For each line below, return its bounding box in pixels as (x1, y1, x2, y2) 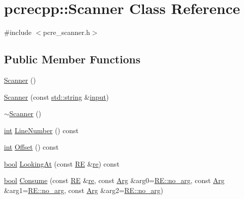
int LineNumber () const (4, 125, 79, 135)
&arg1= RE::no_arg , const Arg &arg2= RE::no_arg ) (4, 185, 163, 196)
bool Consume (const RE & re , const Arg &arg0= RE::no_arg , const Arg (4, 175, 225, 186)
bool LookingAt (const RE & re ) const (4, 158, 120, 169)
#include (4, 27, 32, 37)
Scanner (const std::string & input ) (4, 91, 109, 102)
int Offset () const (4, 142, 59, 152)
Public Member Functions (4, 51, 140, 67)
